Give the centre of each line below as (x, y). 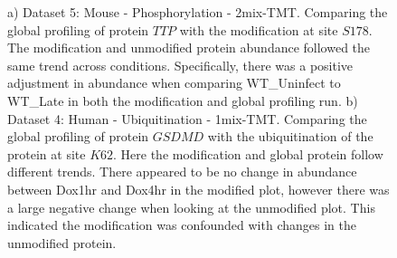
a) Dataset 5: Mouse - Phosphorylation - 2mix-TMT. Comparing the (198, 12)
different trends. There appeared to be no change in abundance (182, 172)
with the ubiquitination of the (290, 136)
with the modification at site (259, 29)
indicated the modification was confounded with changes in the (182, 225)
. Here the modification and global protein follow (248, 153)
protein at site (47, 153)
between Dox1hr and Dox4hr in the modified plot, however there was (198, 189)
